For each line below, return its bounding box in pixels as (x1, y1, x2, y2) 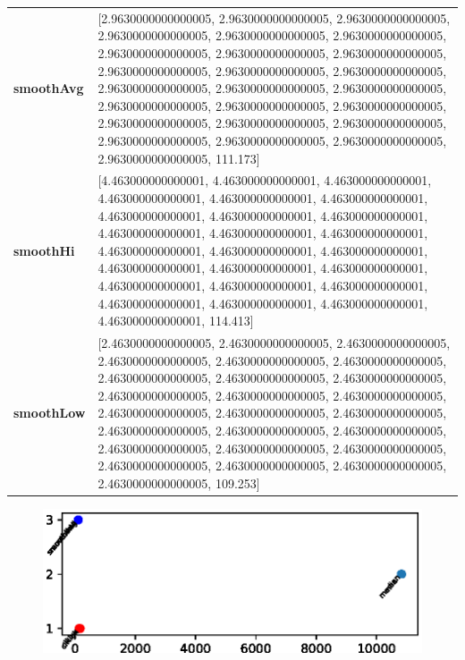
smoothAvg (13, 79, 84, 97)
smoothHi (13, 241, 75, 259)
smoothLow (13, 403, 86, 422)
